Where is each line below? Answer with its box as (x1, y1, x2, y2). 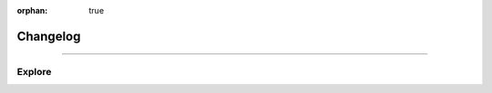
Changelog (16, 28, 81, 44)
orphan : (16, 5, 48, 15)
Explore (16, 65, 52, 78)
